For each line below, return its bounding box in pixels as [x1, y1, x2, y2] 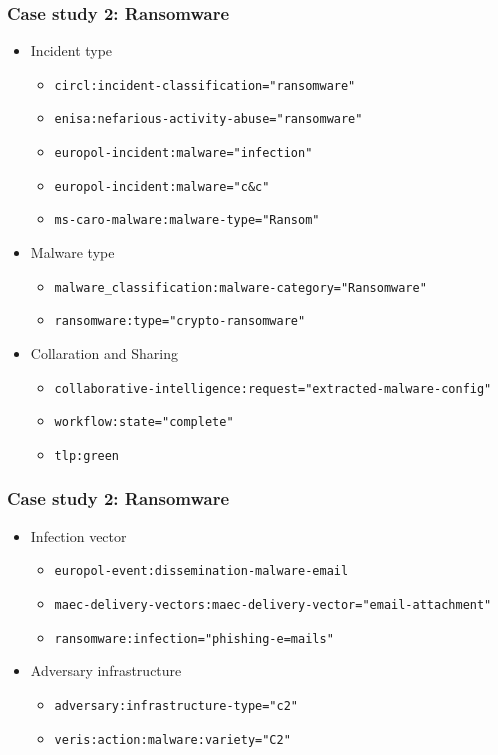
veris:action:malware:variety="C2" [54, 732, 291, 747]
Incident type [30, 40, 113, 61]
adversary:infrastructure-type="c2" [54, 698, 298, 713]
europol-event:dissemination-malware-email [54, 564, 349, 579]
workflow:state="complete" [54, 415, 234, 430]
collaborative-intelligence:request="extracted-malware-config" [54, 381, 492, 396]
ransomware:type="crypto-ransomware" [54, 314, 306, 329]
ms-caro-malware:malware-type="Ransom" [54, 213, 320, 228]
